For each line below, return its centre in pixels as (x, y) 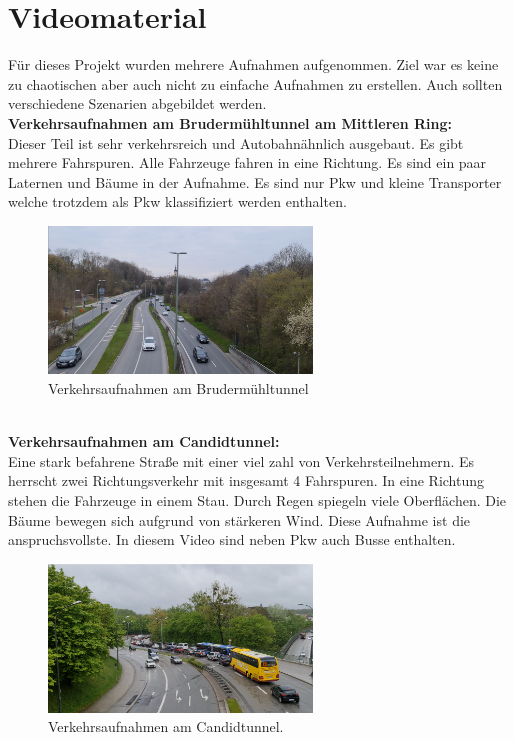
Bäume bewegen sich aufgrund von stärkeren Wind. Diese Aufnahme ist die (239, 519)
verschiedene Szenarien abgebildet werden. (137, 103)
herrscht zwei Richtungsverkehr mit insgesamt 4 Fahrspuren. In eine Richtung (246, 480)
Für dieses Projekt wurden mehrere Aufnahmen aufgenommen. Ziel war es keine (253, 64)
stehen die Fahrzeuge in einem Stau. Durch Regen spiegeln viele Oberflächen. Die (257, 499)
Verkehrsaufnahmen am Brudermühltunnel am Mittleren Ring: (230, 122)
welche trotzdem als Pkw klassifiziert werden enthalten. (177, 201)
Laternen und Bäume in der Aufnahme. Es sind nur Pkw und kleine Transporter (255, 181)
